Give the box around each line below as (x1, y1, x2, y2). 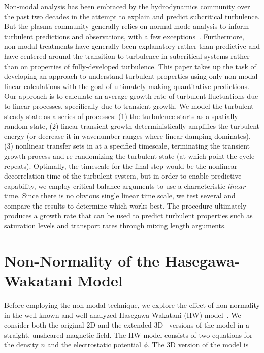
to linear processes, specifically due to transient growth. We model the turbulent (4, 100, 254, 111)
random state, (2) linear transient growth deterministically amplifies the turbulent (4, 121, 260, 131)
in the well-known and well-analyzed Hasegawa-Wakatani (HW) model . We (4, 309, 241, 320)
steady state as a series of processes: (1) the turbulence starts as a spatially (4, 110, 238, 121)
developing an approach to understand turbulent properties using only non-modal (4, 71, 258, 81)
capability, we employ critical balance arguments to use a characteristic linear (4, 180, 246, 191)
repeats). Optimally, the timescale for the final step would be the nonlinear (4, 160, 238, 171)
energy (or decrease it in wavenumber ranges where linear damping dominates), (4, 130, 251, 141)
